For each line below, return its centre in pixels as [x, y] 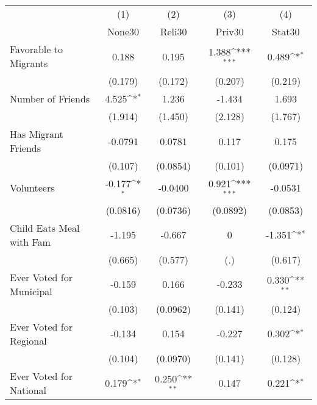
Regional [28, 340]
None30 [123, 31]
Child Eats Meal [45, 228]
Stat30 [286, 31]
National [28, 390]
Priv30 [230, 31]
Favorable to [36, 49]
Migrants [29, 63]
